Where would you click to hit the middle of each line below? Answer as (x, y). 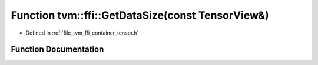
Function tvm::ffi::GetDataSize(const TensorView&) (140, 15)
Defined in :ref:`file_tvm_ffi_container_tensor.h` (82, 33)
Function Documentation (57, 49)
